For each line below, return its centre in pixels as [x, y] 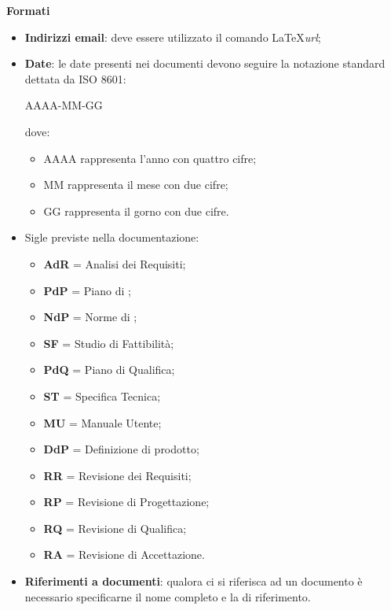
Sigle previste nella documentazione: [112, 237]
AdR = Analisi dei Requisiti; [115, 263]
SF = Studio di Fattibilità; [109, 343]
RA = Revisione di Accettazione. [124, 555]
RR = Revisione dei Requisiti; [117, 475]
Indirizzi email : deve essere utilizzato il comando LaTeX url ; [173, 37]
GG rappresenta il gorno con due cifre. [136, 211]
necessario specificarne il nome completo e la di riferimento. [168, 596]
